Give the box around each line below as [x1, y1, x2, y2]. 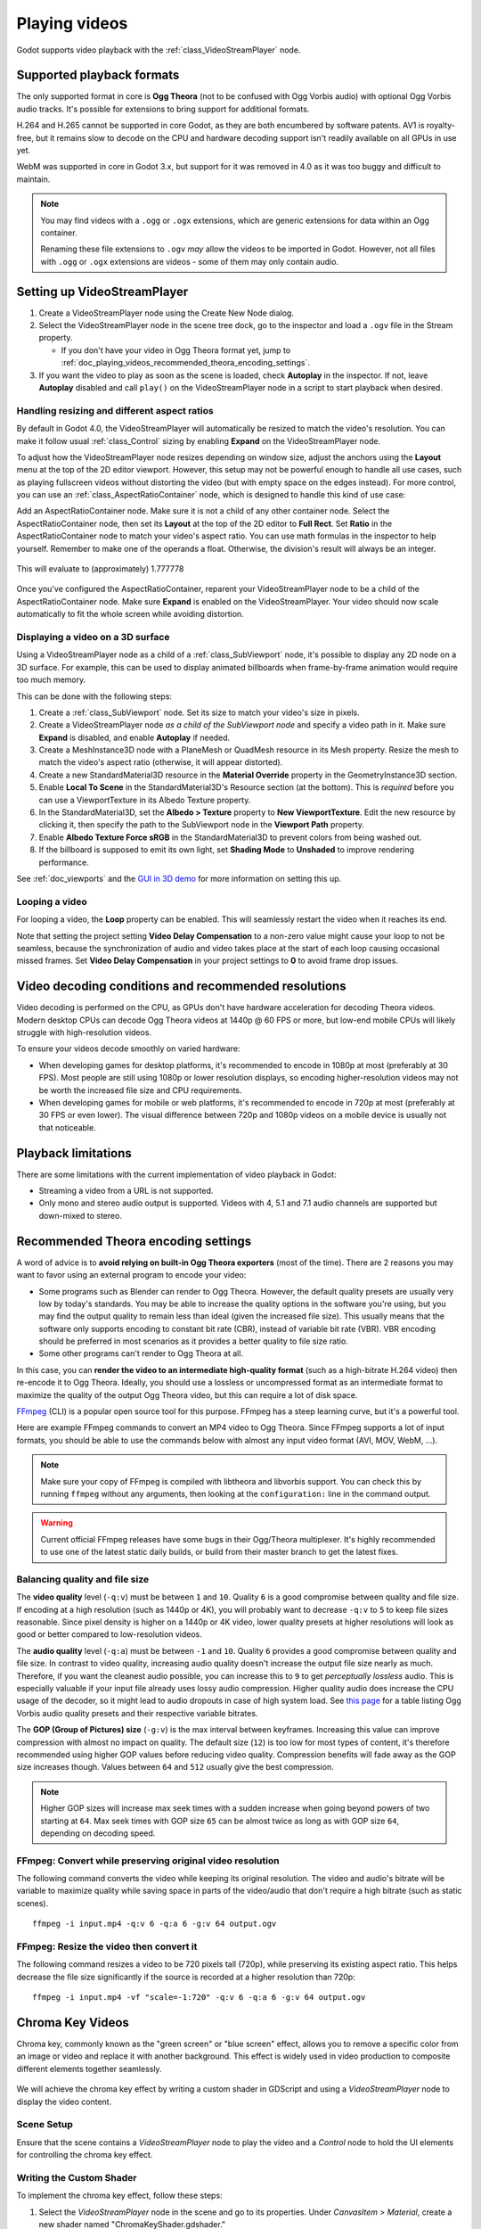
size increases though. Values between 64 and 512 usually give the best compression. [16, 1762, 334, 1773]
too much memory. [16, 674, 86, 686]
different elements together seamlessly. [16, 2063, 162, 2074]
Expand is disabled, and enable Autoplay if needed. [38, 732, 231, 743]
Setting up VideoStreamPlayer [16, 284, 189, 299]
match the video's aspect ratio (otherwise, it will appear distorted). [38, 757, 283, 768]
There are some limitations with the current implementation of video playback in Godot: [16, 1169, 338, 1180]
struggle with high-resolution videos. [16, 1027, 151, 1038]
